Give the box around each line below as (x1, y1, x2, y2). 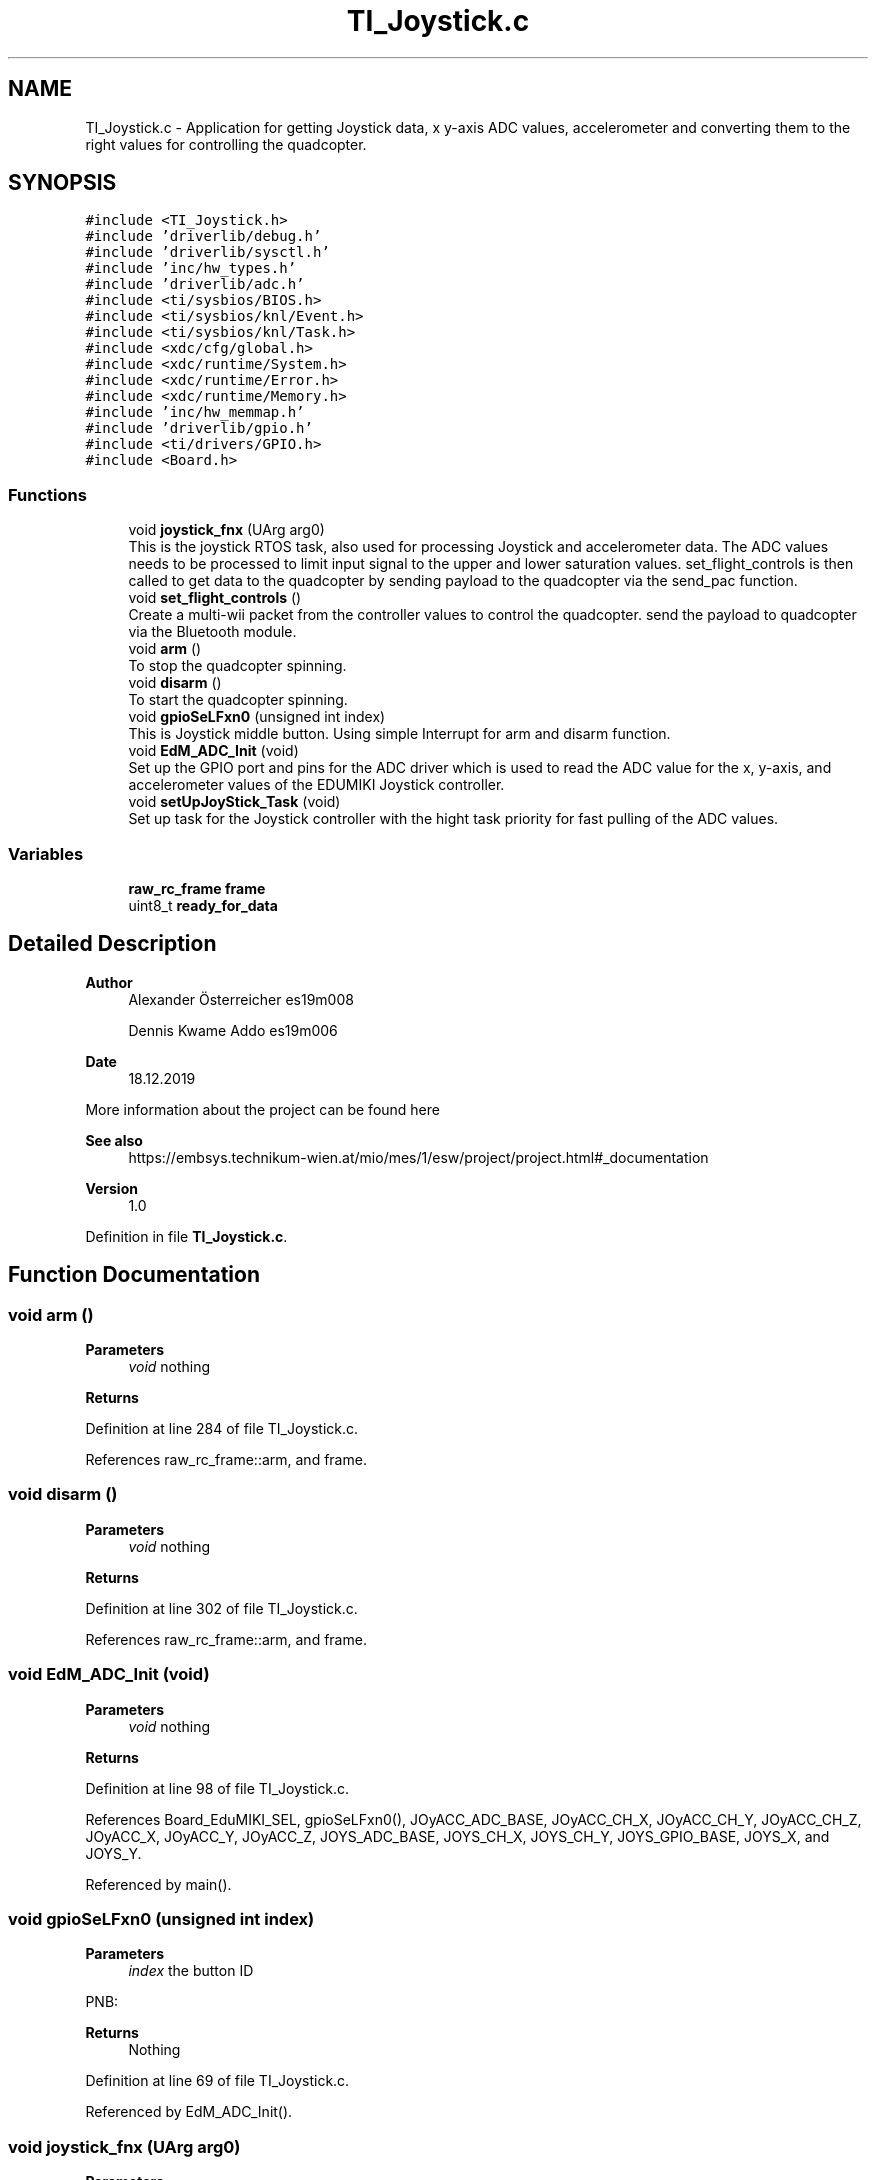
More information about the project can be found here (85, 1100, 440, 1118)
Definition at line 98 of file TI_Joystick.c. (85, 1779, 350, 1797)
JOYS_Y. (85, 1844, 142, 1862)
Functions (8, 484, 87, 505)
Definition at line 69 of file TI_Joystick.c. (85, 2072, 350, 2090)
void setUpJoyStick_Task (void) (128, 793, 341, 811)
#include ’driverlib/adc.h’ (85, 276, 305, 293)
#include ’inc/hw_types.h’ (85, 260, 297, 277)
